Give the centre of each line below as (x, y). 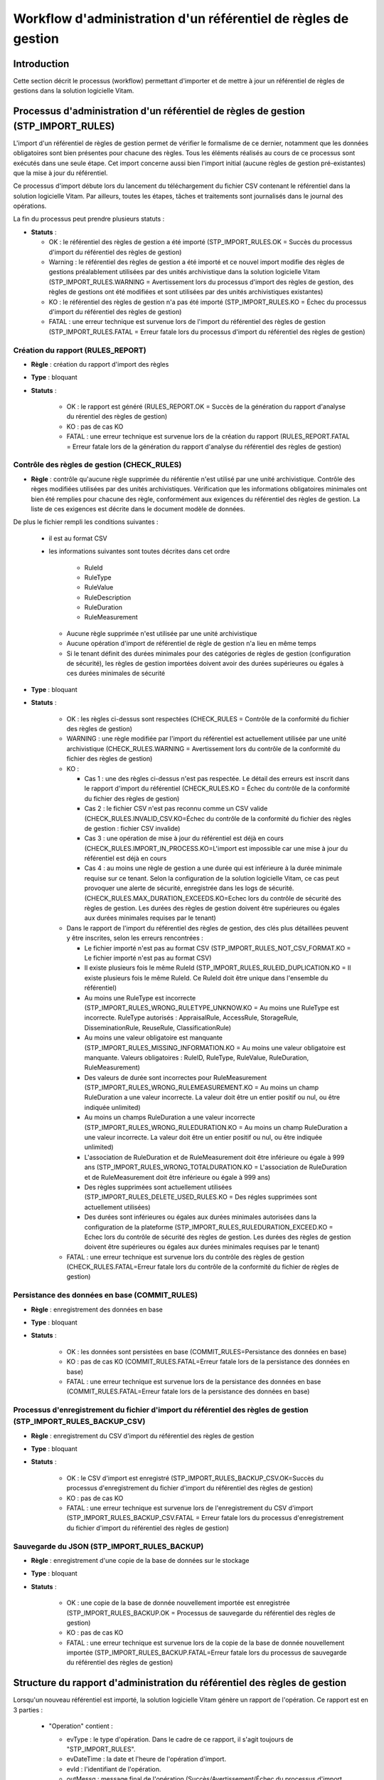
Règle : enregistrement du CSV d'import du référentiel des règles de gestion (143, 1435)
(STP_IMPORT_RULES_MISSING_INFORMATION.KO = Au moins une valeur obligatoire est (215, 1047)
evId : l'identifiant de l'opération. (114, 1769)
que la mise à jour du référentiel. (60, 173)
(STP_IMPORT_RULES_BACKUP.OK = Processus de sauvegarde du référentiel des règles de (201, 1613)
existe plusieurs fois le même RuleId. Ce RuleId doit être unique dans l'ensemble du (206, 978)
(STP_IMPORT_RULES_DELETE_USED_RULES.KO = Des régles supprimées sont (201, 1197)
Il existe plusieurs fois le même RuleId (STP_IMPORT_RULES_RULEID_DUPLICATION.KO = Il (218, 968)
